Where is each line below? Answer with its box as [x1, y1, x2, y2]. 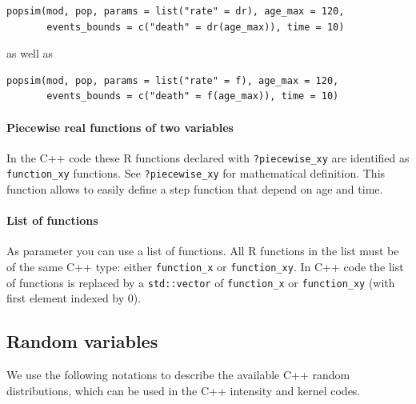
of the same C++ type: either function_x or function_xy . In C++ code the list [6, 258, 404, 275]
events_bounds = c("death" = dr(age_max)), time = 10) [46, 21, 345, 33]
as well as [6, 45, 54, 62]
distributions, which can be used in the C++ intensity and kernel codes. [6, 382, 361, 398]
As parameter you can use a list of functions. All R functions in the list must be [6, 242, 399, 259]
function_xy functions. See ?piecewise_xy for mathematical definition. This [6, 165, 386, 182]
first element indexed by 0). [6, 290, 142, 306]
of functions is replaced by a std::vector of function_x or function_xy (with [6, 274, 395, 290]
